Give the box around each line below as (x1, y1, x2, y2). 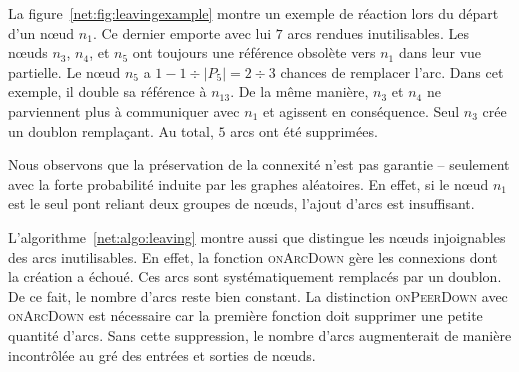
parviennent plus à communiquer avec (8, 100, 240, 121)
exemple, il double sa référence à (8, 81, 207, 102)
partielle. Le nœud (8, 61, 121, 82)
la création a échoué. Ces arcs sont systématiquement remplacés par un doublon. (8, 266, 502, 287)
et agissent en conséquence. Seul (262, 100, 460, 121)
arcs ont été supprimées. (230, 120, 378, 141)
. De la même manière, (230, 81, 369, 102)
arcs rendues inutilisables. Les (287, 22, 469, 43)
